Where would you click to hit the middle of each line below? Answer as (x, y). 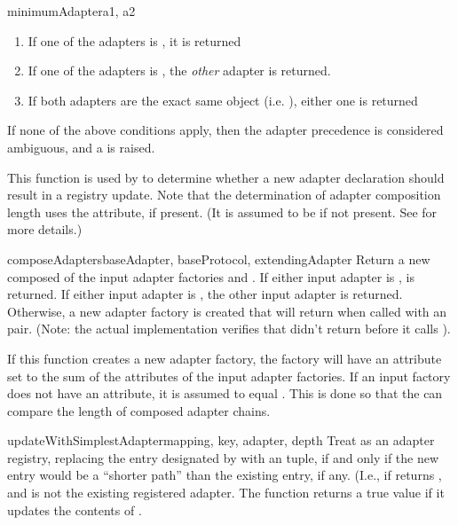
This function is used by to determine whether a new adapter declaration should (226, 177)
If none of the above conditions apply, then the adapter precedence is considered (225, 130)
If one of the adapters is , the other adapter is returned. (179, 71)
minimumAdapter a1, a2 (71, 11)
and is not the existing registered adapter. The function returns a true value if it (226, 493)
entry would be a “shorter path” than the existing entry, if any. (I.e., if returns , (225, 475)
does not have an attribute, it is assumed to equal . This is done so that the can (225, 393)
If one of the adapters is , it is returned (134, 40)
